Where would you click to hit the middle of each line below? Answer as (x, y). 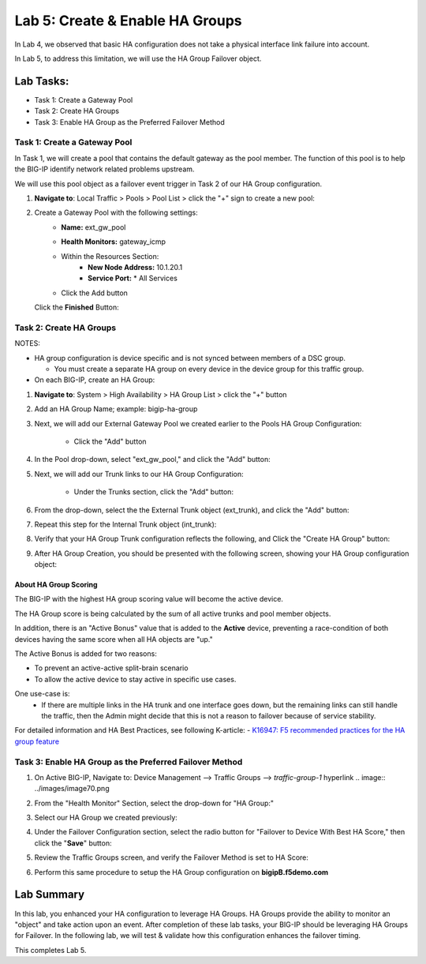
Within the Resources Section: (110, 256)
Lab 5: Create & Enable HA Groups (128, 21)
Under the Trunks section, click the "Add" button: (154, 492)
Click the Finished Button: (77, 307)
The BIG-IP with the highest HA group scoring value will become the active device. (149, 599)
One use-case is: (42, 694)
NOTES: (28, 343)
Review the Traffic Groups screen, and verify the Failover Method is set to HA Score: (172, 857)
